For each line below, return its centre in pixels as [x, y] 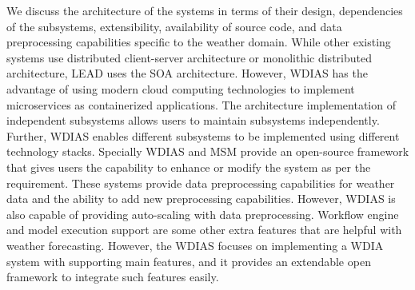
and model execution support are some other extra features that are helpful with [204, 230]
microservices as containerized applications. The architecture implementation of [201, 104]
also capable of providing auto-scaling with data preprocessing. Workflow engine [203, 214]
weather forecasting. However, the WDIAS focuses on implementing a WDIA [195, 245]
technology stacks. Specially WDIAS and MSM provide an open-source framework [208, 151]
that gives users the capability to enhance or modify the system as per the [189, 167]
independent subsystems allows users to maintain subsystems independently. [193, 120]
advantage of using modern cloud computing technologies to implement [181, 88]
